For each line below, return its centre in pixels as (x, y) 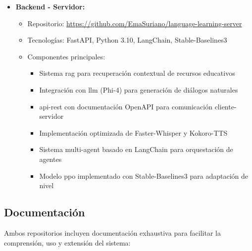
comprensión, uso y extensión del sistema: (67, 242)
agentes (50, 159)
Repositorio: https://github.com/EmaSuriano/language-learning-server (135, 23)
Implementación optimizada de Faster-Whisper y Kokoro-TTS (133, 132)
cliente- (226, 106)
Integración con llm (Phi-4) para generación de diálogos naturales (139, 89)
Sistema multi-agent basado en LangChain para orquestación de (136, 149)
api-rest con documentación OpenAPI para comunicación (126, 106)
